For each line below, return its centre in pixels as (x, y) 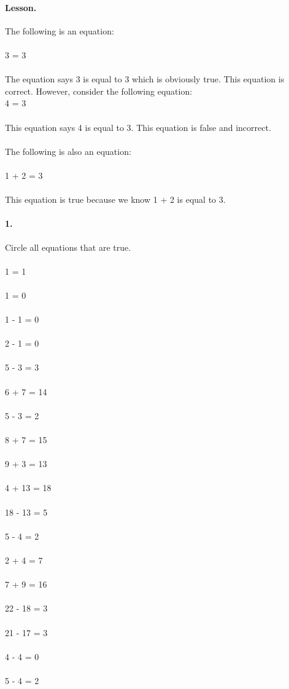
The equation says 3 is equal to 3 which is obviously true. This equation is (145, 79)
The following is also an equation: (68, 151)
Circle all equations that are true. (68, 247)
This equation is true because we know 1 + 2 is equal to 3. (115, 199)
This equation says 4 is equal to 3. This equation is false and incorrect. (138, 127)
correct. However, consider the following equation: (99, 91)
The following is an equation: (60, 30)
